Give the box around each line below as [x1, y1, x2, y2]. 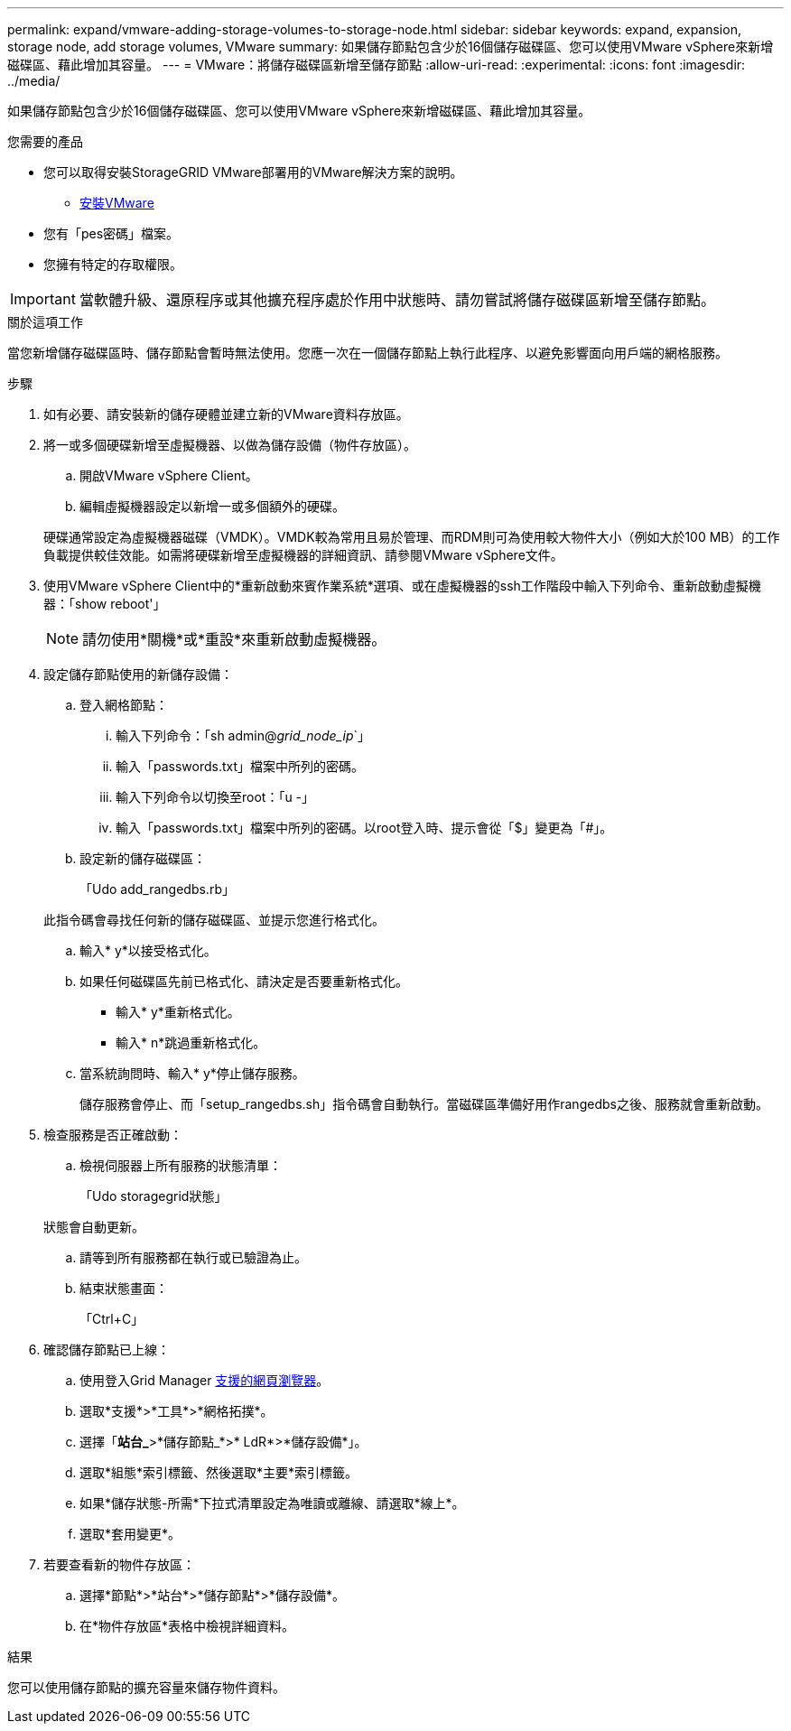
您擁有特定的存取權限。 [43, 256, 182, 272]
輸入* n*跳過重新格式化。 [116, 1035, 266, 1050]
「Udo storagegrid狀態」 [79, 1188, 228, 1204]
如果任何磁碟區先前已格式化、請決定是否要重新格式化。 [79, 973, 408, 989]
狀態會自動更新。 [43, 1219, 144, 1234]
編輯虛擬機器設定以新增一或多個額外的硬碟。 [79, 498, 345, 514]
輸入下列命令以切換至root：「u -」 [116, 789, 315, 805]
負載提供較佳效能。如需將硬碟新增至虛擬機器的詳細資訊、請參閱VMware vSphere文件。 [43, 547, 563, 563]
